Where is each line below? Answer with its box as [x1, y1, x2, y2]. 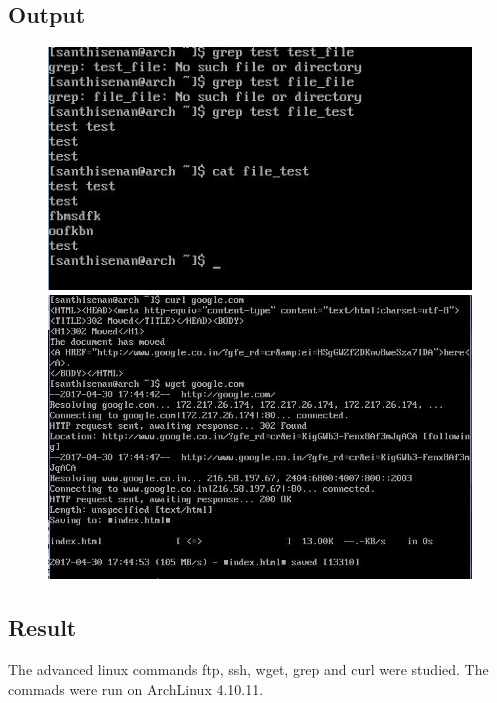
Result [8, 612, 77, 643]
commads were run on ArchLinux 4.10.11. [8, 678, 264, 699]
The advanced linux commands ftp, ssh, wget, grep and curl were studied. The [8, 658, 489, 679]
